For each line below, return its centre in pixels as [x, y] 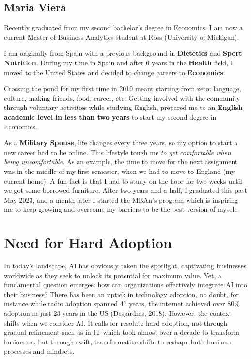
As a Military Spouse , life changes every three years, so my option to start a [121, 143]
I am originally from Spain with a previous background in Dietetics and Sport [123, 53]
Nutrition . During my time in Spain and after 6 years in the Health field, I [118, 62]
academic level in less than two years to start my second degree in [110, 117]
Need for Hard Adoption [88, 242]
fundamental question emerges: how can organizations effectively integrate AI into [125, 285]
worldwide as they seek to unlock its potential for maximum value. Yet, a [113, 275]
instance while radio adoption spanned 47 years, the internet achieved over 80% [122, 304]
